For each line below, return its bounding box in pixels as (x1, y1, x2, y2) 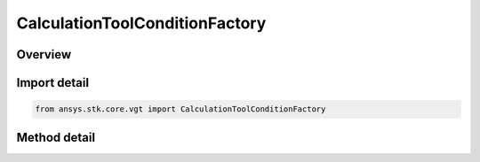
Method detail (16, 129, 96, 145)
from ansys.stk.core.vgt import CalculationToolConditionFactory (35, 104, 326, 114)
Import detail (16, 75, 89, 90)
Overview (16, 47, 72, 62)
